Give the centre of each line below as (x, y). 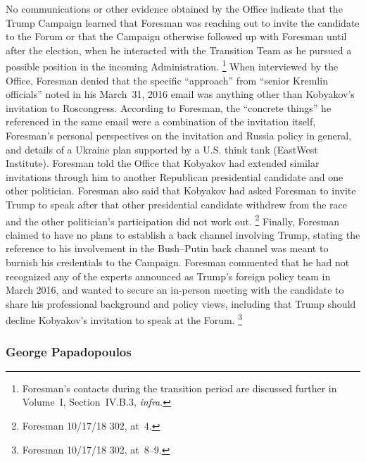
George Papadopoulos (69, 351)
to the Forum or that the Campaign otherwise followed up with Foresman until (176, 36)
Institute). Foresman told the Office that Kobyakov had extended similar (163, 163)
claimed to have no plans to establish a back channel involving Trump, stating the (183, 234)
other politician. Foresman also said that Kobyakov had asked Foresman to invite (181, 191)
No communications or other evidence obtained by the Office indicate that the (174, 8)
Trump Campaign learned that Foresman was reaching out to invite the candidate (183, 22)
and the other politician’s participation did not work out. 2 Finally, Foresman (173, 220)
